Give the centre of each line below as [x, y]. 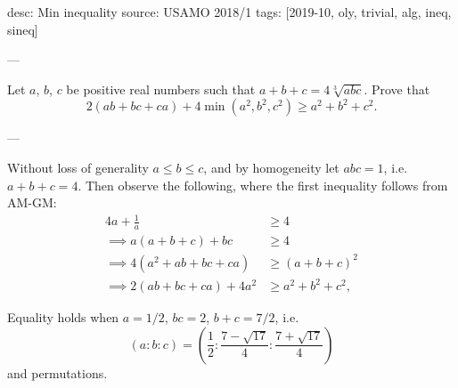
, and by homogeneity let [271, 167]
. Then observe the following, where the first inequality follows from [263, 185]
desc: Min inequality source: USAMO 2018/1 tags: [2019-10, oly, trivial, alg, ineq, [229, 12]
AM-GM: [32, 202]
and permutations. [57, 372]
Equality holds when [63, 317]
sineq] [23, 29]
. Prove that [397, 89]
